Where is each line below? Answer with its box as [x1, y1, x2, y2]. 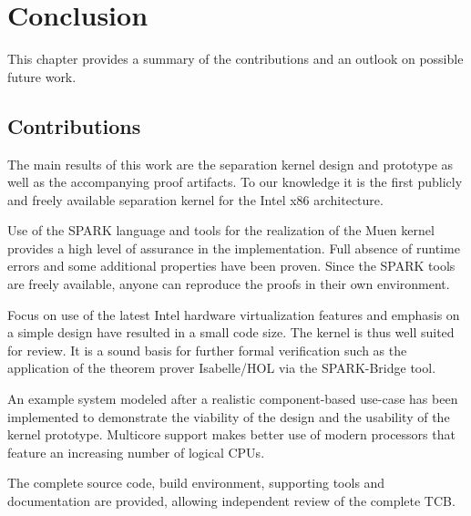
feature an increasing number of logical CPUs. [7, 442, 265, 461]
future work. [7, 67, 77, 86]
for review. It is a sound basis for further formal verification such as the [7, 340, 407, 359]
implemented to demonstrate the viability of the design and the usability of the [7, 407, 450, 426]
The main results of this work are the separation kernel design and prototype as [7, 154, 454, 173]
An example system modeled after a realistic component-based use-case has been [7, 389, 458, 408]
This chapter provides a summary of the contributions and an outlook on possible [7, 49, 464, 68]
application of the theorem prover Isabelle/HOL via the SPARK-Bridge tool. [7, 358, 436, 377]
